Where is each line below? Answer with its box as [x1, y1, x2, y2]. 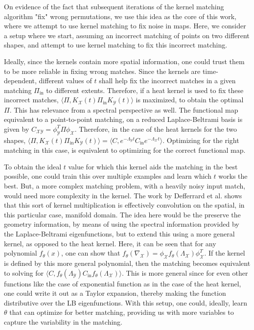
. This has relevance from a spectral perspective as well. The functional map [9, 104, 238, 115]
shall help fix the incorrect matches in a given [99, 75, 236, 86]
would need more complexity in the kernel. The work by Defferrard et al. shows [4, 190, 242, 200]
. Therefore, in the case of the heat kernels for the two [74, 123, 237, 134]
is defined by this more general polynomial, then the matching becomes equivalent [4, 258, 251, 268]
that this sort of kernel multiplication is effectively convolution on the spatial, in [4, 200, 245, 210]
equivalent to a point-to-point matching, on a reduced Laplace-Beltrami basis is [4, 114, 243, 124]
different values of [39, 75, 92, 86]
